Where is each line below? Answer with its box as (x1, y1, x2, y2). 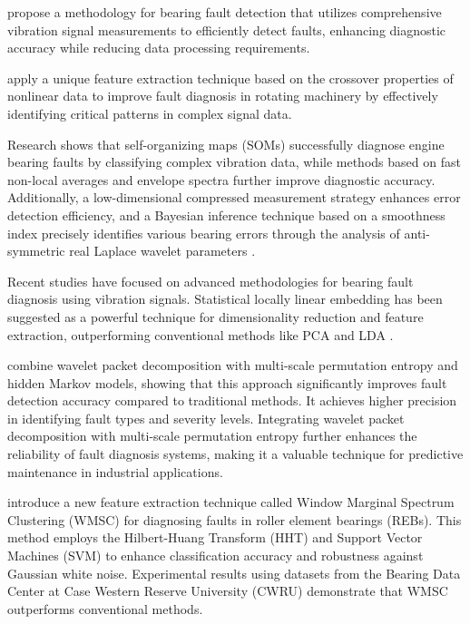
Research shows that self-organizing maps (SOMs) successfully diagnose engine (7, 134, 445, 153)
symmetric (7, 241, 65, 260)
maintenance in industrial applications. (7, 462, 223, 481)
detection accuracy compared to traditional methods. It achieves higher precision (7, 391, 457, 410)
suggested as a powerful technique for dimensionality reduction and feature (7, 307, 424, 326)
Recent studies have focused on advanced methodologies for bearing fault (7, 271, 414, 290)
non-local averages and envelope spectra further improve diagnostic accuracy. (7, 170, 436, 189)
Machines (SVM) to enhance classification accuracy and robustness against (7, 546, 424, 565)
